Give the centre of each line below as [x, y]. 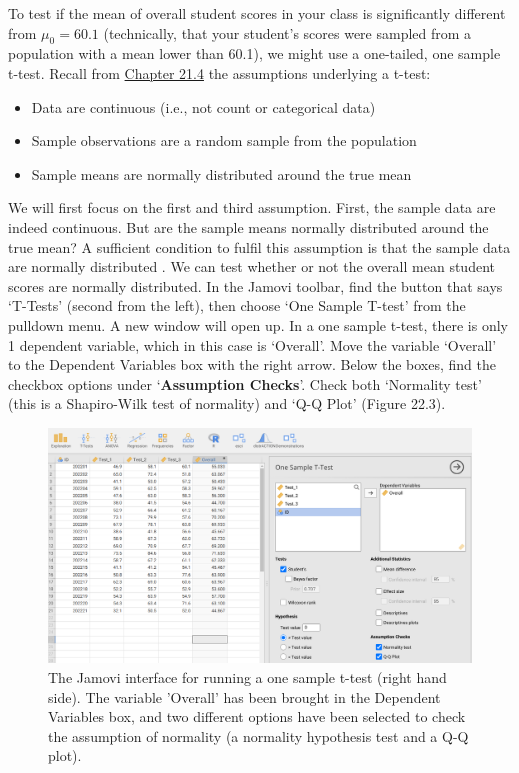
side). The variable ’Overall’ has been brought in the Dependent [244, 696]
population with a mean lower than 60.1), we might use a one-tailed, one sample [254, 53]
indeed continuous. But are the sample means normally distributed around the [248, 226]
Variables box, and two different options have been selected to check [257, 716]
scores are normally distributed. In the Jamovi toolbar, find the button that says [255, 285]
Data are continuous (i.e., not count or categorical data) [203, 106]
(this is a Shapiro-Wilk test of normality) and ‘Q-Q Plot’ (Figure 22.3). [227, 403]
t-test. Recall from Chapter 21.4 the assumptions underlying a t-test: [219, 72]
